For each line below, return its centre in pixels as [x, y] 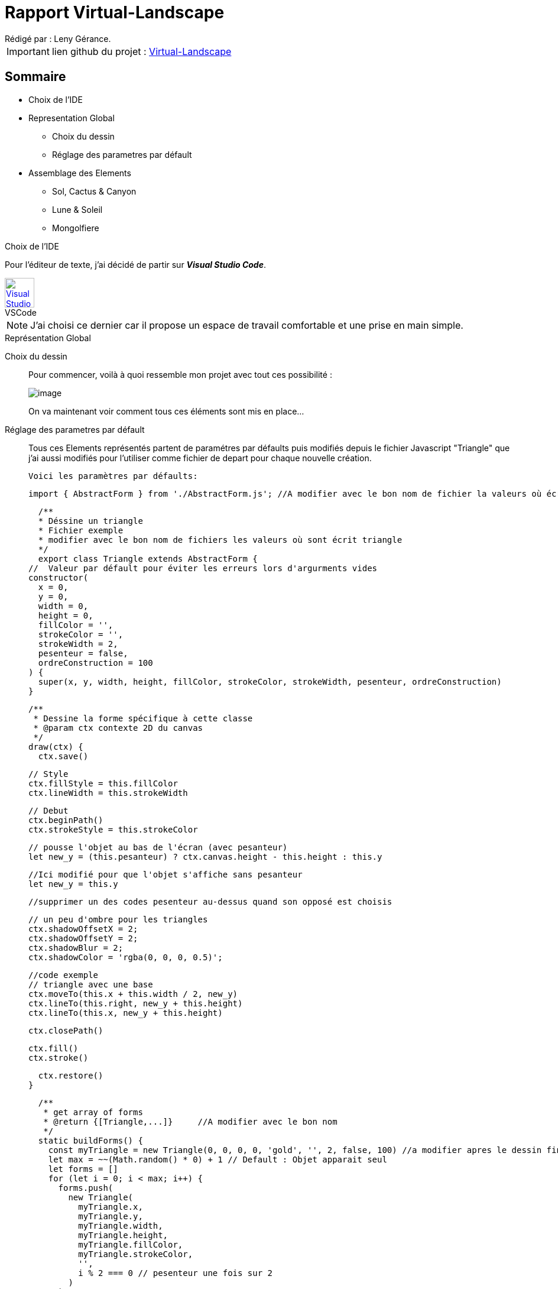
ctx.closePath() [66, 1030]
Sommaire [35, 77]
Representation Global [72, 118]
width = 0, [63, 606]
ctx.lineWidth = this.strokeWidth [108, 793]
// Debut [48, 810]
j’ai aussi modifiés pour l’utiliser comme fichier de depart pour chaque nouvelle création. [200, 458]
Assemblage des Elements [80, 173]
